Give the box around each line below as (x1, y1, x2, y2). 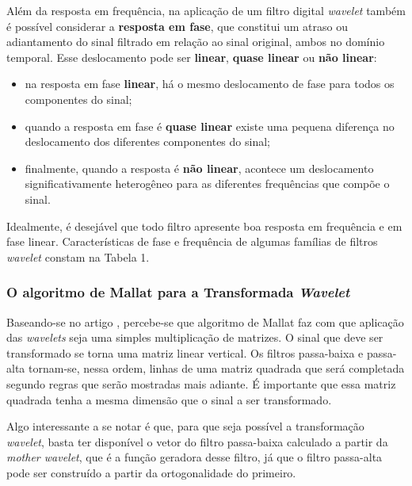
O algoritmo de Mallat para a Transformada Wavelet (6, 282, 350, 302)
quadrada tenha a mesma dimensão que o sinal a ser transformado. (6, 391, 332, 408)
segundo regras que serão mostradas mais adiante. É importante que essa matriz (6, 375, 396, 392)
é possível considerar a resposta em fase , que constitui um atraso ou (6, 17, 348, 34)
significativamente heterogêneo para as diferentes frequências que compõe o (25, 175, 390, 192)
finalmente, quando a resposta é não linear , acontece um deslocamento (25, 159, 374, 176)
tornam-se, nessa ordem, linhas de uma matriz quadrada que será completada (28, 360, 405, 377)
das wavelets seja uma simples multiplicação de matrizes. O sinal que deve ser (6, 329, 383, 346)
